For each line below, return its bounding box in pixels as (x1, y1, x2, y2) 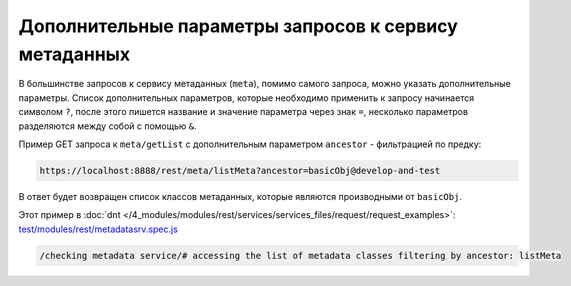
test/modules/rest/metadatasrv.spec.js (18, 223, 179, 235)
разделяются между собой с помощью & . (18, 120, 197, 132)
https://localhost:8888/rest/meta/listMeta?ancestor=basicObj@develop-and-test (39, 165, 441, 176)
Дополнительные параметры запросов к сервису (18, 15, 459, 37)
